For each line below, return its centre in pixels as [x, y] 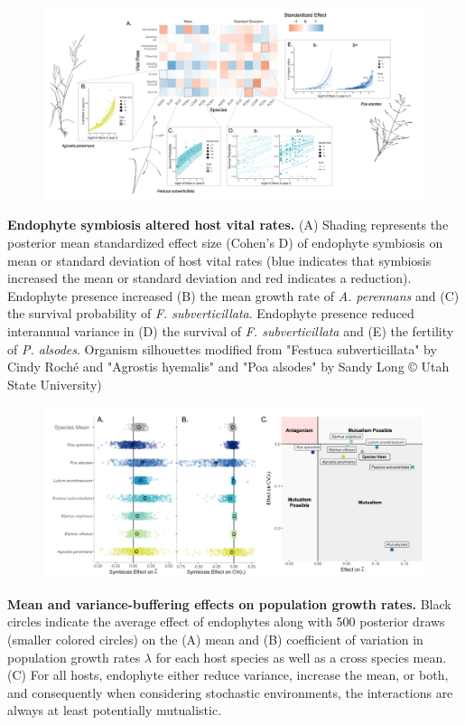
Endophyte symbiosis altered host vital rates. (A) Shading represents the [228, 225]
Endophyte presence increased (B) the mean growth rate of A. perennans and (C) [233, 295]
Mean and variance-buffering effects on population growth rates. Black [229, 603]
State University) [55, 384]
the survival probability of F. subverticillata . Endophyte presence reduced [211, 313]
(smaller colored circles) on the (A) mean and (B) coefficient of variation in [215, 640]
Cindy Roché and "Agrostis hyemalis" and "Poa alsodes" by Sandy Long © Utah [228, 367]
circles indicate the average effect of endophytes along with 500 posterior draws [226, 621]
